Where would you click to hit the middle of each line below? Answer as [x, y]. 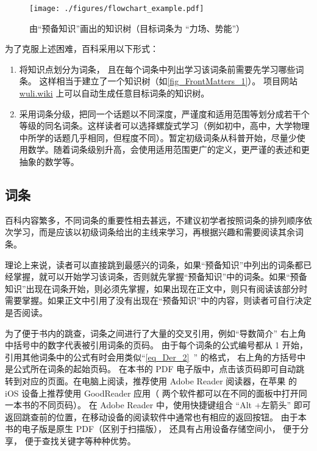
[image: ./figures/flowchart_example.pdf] [117, 9]
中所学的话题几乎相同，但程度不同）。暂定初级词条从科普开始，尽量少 [158, 137]
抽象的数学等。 [49, 161]
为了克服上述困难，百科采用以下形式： [82, 49]
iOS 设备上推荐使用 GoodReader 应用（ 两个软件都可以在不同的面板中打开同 [156, 393]
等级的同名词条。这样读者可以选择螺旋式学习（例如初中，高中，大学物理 [164, 126]
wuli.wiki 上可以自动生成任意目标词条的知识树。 [114, 93]
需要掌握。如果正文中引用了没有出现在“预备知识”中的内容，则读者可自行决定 [158, 300]
